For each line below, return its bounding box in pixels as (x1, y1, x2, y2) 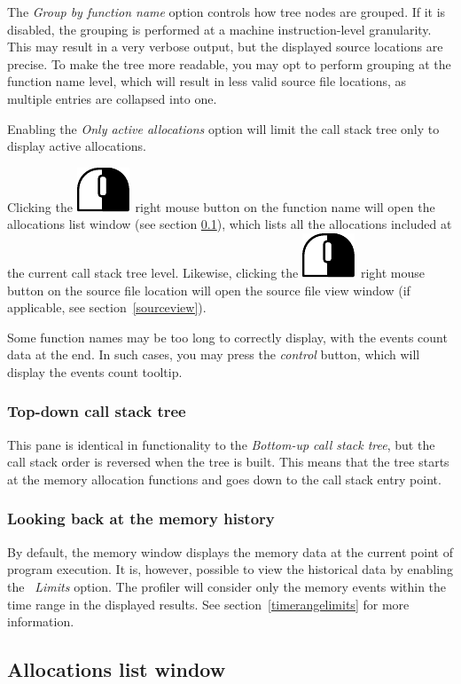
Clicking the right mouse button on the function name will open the (7, 197, 435, 216)
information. (7, 612, 74, 631)
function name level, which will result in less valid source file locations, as (7, 72, 407, 90)
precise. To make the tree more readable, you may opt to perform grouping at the (7, 54, 451, 73)
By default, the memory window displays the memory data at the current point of (7, 542, 453, 561)
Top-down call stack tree (7, 400, 186, 422)
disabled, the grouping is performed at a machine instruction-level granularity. (7, 20, 432, 38)
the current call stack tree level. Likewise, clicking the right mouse (7, 263, 425, 281)
